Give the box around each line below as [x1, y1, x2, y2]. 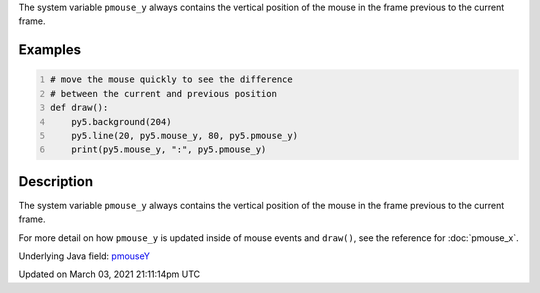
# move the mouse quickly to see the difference [50, 74, 294, 85]
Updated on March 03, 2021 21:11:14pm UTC [18, 268, 201, 280]
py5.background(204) [71, 116, 172, 127]
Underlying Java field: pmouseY [18, 250, 150, 262]
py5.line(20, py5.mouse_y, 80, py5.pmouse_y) [71, 130, 299, 141]
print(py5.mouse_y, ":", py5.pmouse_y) [71, 144, 267, 155]
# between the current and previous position [50, 88, 277, 99]
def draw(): [50, 102, 109, 114]
